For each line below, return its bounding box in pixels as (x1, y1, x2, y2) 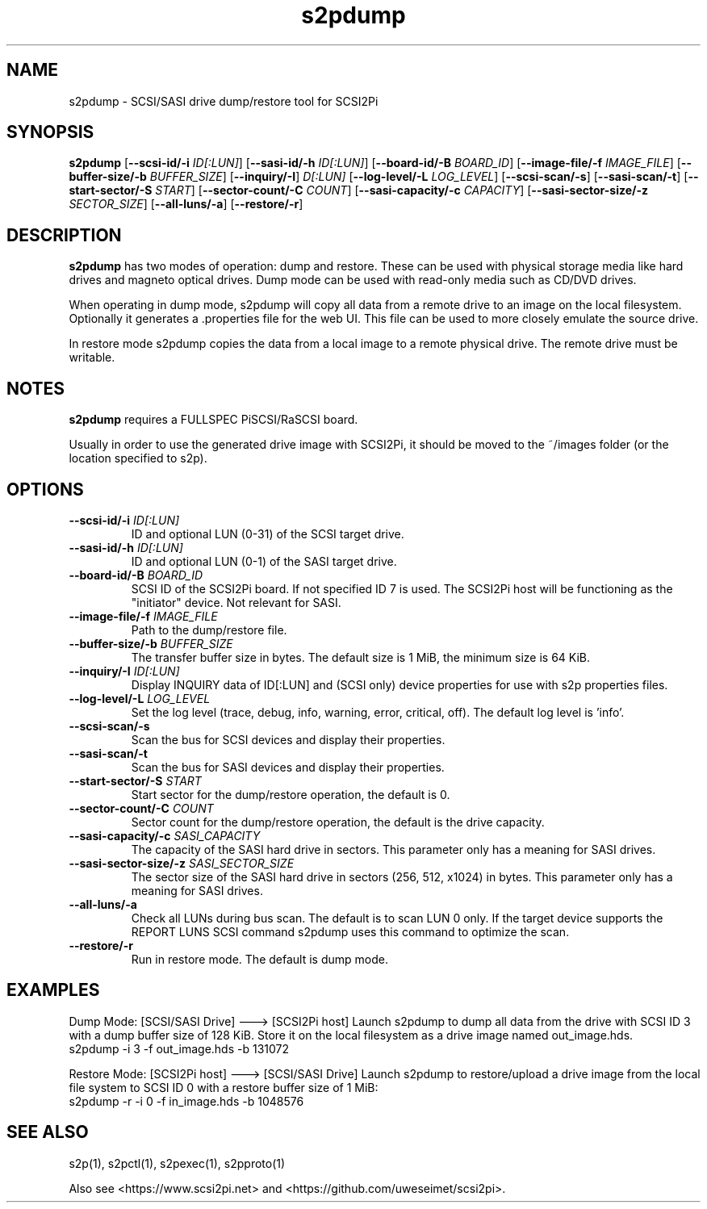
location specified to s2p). (69, 451, 207, 466)
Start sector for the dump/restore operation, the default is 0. (131, 787, 450, 801)
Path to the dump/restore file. (131, 622, 287, 637)
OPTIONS (6, 479, 84, 500)
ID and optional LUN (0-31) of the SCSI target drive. (131, 526, 404, 541)
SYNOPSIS (6, 122, 94, 143)
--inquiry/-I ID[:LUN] (69, 663, 180, 678)
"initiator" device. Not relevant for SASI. (131, 595, 341, 609)
